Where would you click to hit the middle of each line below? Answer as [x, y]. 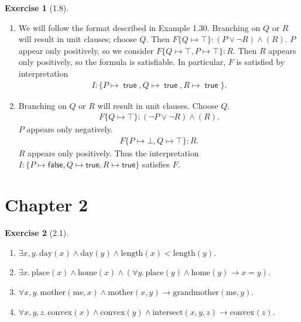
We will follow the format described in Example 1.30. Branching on [139, 27]
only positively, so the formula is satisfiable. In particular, [122, 62]
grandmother [196, 292]
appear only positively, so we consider [86, 50]
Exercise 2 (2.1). [37, 233]
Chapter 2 [47, 205]
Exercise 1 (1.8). [37, 8]
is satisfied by [261, 62]
